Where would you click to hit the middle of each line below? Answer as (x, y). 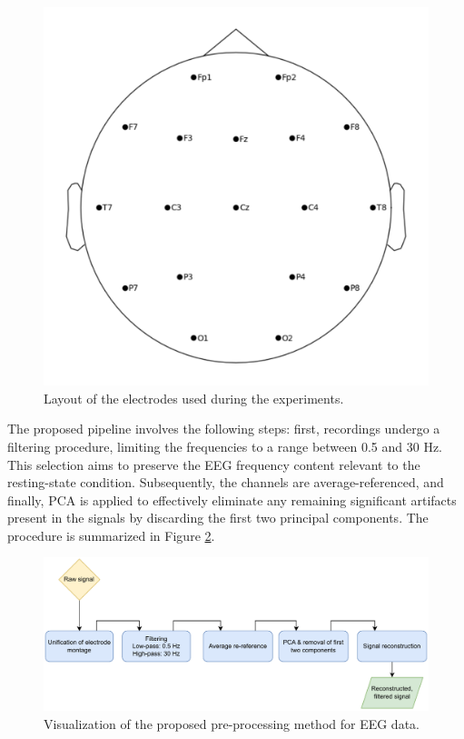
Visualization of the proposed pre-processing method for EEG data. (232, 723)
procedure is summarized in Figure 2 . (111, 535)
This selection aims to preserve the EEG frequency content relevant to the (214, 464)
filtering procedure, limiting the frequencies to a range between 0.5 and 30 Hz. (225, 446)
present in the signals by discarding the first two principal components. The (218, 518)
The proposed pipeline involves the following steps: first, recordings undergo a (224, 429)
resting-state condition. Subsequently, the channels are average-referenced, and (226, 482)
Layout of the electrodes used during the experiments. (194, 398)
